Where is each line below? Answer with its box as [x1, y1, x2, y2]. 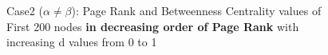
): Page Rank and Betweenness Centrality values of [71, 2, 322, 18]
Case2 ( [6, 2, 43, 18]
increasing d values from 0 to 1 [6, 33, 157, 50]
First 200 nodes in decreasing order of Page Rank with [6, 18, 299, 34]
